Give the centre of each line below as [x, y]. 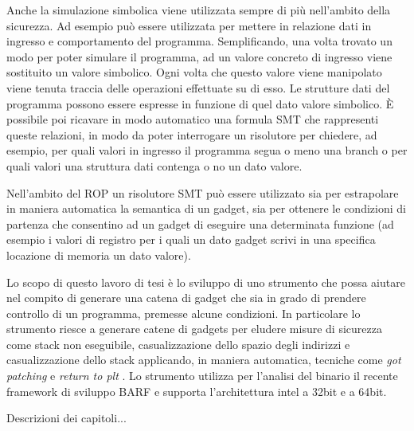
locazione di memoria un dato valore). [99, 255]
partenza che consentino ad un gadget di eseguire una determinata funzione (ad [200, 223]
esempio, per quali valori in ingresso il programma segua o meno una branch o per [207, 150]
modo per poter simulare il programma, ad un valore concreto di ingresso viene [199, 56]
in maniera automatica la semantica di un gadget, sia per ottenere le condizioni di [206, 208]
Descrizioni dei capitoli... [66, 418]
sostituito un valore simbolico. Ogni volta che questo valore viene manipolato [194, 72]
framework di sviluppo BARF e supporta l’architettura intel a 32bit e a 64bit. [197, 391]
